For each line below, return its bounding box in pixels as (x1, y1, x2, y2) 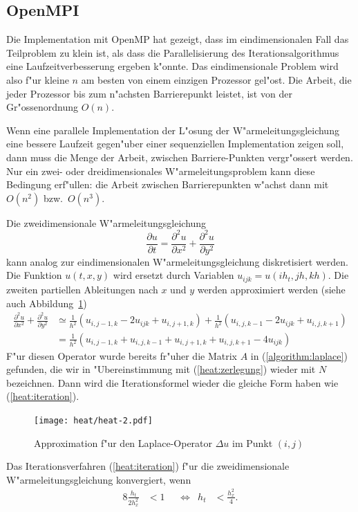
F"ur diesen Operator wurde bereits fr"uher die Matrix (6, 348, 237, 363)
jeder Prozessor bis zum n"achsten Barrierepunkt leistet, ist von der (6, 86, 292, 100)
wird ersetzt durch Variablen (113, 268, 234, 282)
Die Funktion (6, 268, 62, 282)
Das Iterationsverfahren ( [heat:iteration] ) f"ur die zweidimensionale (6, 459, 290, 473)
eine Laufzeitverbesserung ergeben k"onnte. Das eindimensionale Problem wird (6, 59, 339, 73)
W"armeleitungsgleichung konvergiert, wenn (6, 472, 191, 486)
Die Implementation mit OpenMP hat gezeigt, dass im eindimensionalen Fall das (6, 32, 349, 46)
